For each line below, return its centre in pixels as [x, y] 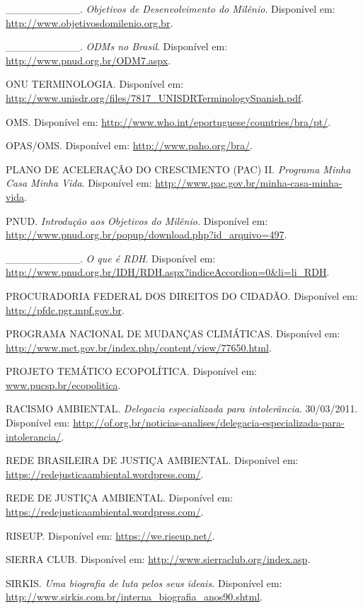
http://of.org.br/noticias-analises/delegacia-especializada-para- [209, 423]
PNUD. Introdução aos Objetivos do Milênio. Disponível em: [137, 220]
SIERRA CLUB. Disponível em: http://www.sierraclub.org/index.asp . [158, 559]
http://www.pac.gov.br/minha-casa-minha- [249, 183]
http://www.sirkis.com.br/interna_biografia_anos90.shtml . [134, 597]
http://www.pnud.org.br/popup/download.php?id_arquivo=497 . [146, 234]
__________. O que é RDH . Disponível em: [111, 258]
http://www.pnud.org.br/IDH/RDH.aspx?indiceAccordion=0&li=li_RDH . [168, 272]
